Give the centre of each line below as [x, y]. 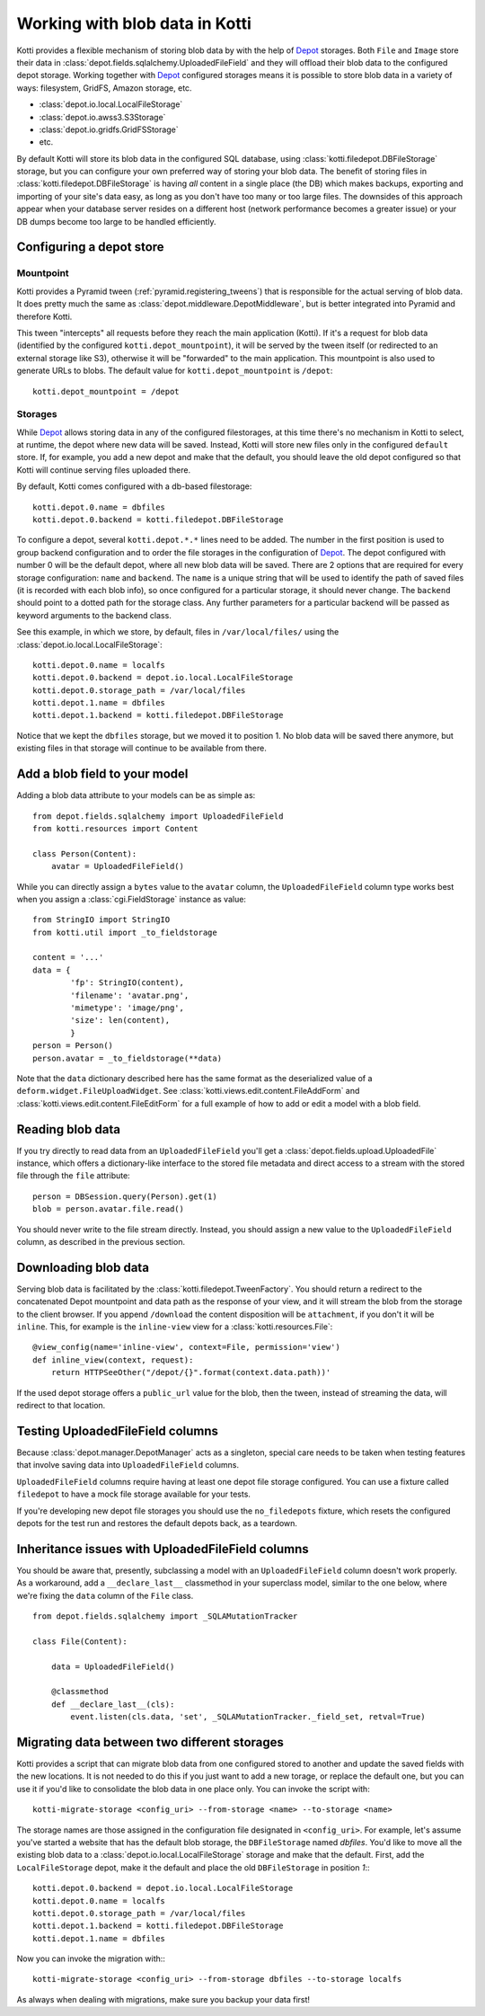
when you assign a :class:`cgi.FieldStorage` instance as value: [132, 899]
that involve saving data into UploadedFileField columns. [128, 1465]
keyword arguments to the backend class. [94, 615]
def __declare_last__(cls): [113, 1704]
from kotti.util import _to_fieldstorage [125, 932]
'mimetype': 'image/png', [127, 1008]
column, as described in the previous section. [101, 1242]
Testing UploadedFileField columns [118, 1430]
